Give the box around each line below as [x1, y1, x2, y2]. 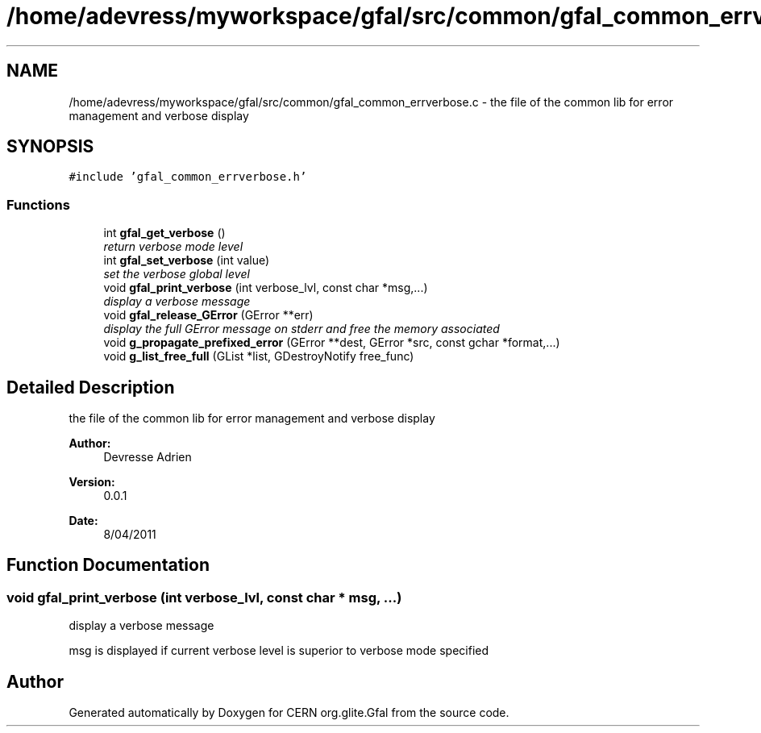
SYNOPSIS [6, 136, 94, 157]
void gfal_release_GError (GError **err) [103, 308, 314, 323]
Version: [69, 475, 115, 489]
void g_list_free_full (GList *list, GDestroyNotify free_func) [103, 349, 414, 364]
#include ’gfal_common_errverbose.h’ [69, 170, 307, 184]
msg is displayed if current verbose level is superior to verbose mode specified [69, 643, 489, 658]
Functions [6, 196, 70, 213]
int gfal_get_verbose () [103, 226, 226, 240]
